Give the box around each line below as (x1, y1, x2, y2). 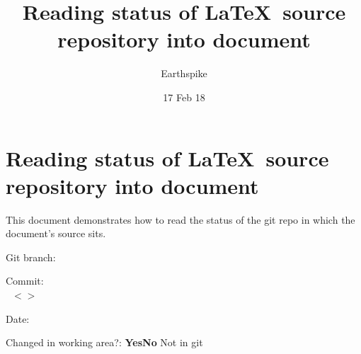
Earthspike (161, 66, 207, 81)
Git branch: (6, 249, 56, 264)
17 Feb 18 (163, 89, 205, 104)
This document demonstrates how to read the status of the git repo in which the (6, 212, 355, 227)
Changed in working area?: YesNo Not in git (6, 335, 203, 350)
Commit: (6, 273, 44, 288)
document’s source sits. (6, 226, 106, 241)
